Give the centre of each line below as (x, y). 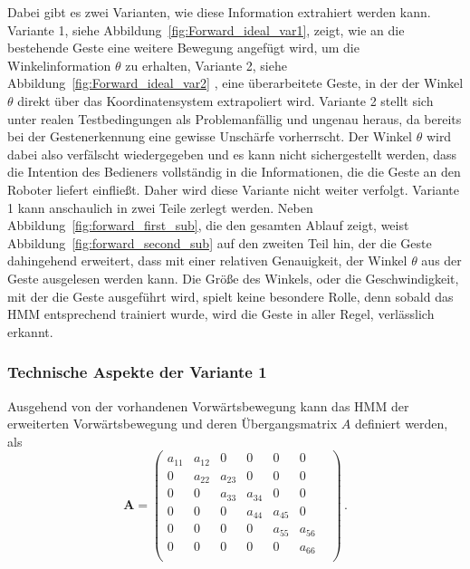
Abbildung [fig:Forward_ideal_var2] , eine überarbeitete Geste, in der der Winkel (235, 83)
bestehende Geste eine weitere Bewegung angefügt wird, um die (183, 48)
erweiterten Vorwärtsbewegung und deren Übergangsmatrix (173, 424)
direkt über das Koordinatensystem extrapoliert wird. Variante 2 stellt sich (225, 100)
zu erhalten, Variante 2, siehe (206, 65)
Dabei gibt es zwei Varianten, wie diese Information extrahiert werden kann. (219, 12)
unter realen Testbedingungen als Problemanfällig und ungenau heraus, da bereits (235, 118)
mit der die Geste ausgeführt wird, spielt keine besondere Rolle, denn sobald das (230, 296)
